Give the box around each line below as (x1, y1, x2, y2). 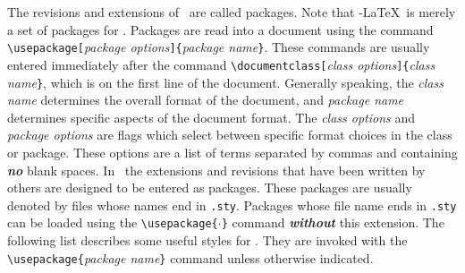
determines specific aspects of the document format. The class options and (7, 107, 416, 126)
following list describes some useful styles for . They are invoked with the (7, 231, 408, 250)
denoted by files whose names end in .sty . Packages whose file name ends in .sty (7, 195, 457, 214)
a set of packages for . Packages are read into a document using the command (7, 20, 434, 38)
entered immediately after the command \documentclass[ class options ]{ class (7, 55, 435, 73)
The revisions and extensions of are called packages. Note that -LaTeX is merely (7, 3, 456, 21)
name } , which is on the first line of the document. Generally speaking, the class (7, 73, 444, 91)
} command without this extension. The (221, 213, 444, 232)
